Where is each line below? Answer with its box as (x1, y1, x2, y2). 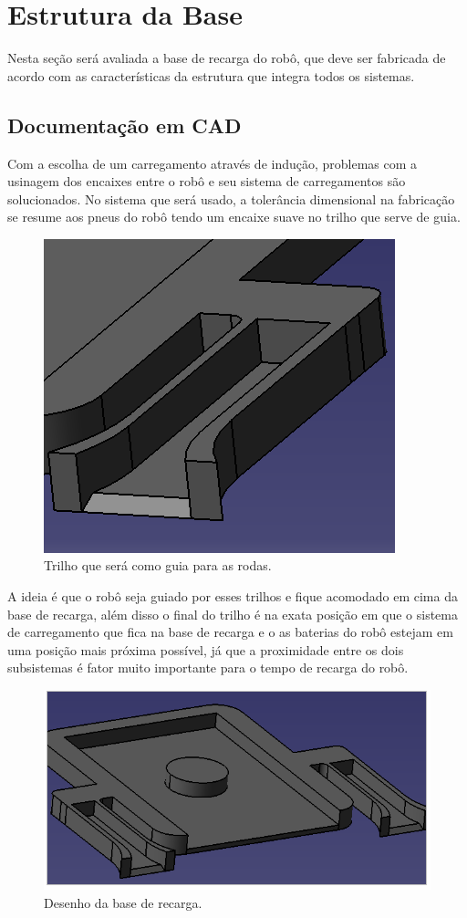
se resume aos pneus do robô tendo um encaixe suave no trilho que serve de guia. (7, 207, 461, 226)
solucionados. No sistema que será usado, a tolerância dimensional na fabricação (7, 189, 455, 208)
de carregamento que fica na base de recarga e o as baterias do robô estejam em (7, 622, 453, 642)
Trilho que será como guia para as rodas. (44, 556, 272, 575)
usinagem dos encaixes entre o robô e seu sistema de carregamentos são (7, 172, 406, 191)
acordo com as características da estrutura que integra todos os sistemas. (7, 66, 415, 85)
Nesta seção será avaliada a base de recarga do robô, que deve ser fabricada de (7, 48, 446, 68)
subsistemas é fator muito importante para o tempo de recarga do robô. (7, 658, 409, 677)
